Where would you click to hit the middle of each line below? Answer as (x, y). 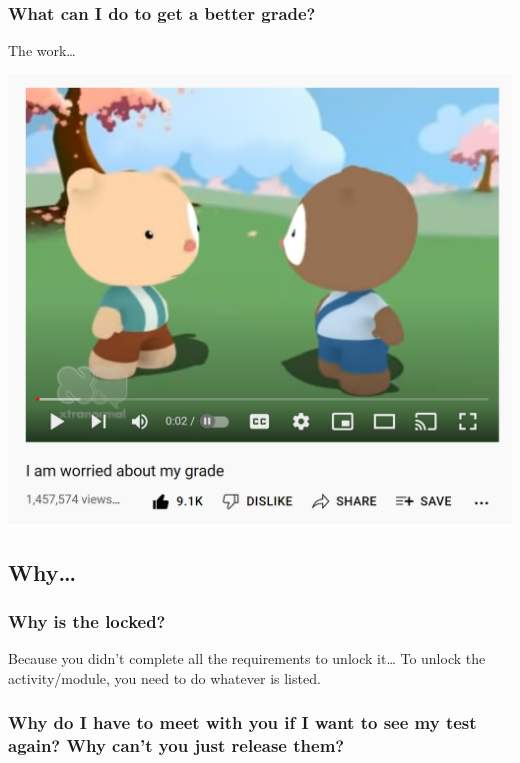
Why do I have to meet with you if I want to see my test (242, 722)
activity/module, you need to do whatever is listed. (164, 677)
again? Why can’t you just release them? (176, 745)
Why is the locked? (87, 620)
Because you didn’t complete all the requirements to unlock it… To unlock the (247, 658)
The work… (42, 50)
